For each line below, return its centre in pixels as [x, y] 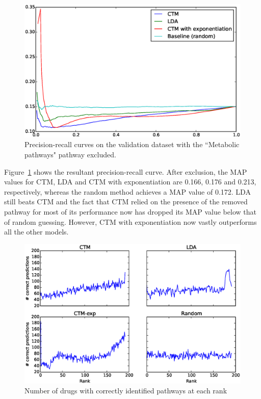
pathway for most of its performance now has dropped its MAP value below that [130, 212]
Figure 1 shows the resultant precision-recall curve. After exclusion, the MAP [126, 171]
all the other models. [36, 232]
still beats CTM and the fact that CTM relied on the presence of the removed [126, 202]
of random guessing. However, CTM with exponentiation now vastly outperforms [130, 221]
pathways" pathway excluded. [70, 155]
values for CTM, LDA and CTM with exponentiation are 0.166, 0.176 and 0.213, [130, 182]
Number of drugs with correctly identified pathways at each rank [126, 391]
